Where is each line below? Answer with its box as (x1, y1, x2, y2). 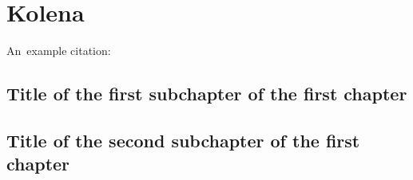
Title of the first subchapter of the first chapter (6, 81, 407, 106)
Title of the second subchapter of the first (6, 127, 360, 152)
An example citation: (6, 42, 111, 59)
